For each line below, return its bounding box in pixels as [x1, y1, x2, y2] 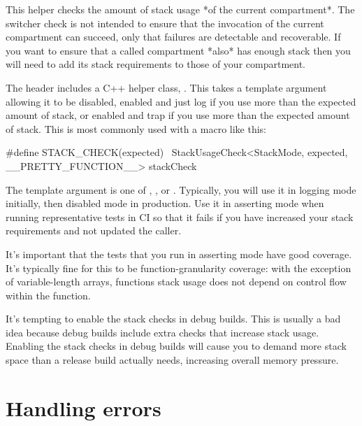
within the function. [6, 287, 91, 302]
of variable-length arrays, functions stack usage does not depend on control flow [6, 274, 347, 289]
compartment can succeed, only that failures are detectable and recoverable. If [6, 29, 341, 44]
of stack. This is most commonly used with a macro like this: [6, 121, 267, 136]
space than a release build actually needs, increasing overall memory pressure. [6, 353, 339, 367]
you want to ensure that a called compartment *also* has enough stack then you [6, 43, 351, 57]
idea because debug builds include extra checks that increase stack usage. [6, 325, 319, 339]
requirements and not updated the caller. [6, 223, 182, 238]
